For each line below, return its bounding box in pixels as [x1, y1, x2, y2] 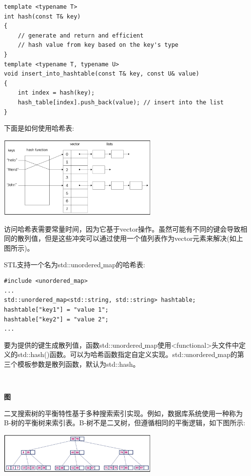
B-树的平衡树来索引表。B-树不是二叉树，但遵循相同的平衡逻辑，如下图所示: [4, 417, 246, 428]
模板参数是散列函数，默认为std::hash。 [17, 358, 140, 369]
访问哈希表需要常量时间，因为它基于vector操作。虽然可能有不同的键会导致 [4, 223, 241, 234]
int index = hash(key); [18, 89, 95, 97]
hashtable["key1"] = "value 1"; [4, 306, 109, 313]
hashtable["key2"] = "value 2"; [4, 316, 109, 323]
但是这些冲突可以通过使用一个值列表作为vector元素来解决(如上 [44, 233, 243, 243]
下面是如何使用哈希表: [4, 123, 74, 133]
